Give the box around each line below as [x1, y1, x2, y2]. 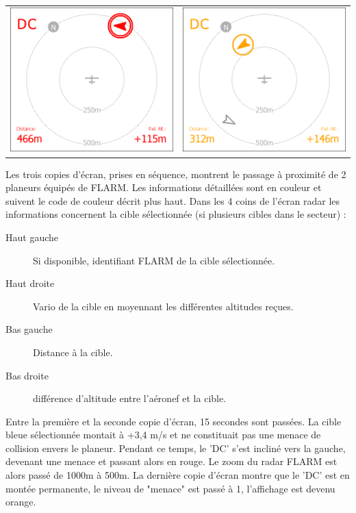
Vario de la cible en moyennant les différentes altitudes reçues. [33, 299, 294, 313]
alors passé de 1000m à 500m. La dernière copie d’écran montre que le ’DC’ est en [5, 468, 350, 482]
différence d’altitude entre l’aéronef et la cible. [33, 391, 227, 405]
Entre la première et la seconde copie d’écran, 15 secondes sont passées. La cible [5, 414, 342, 428]
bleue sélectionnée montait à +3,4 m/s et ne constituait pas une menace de [5, 427, 321, 442]
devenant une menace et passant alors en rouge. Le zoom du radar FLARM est [5, 454, 338, 468]
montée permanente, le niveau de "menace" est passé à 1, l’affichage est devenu [5, 481, 335, 495]
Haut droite [5, 276, 55, 290]
